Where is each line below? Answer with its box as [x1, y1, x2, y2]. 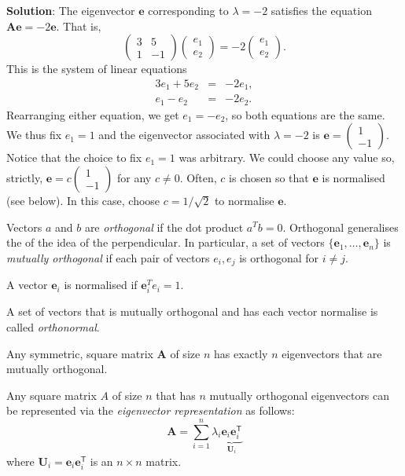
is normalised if [64, 276, 138, 293]
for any [117, 169, 152, 185]
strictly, [6, 169, 43, 185]
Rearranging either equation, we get [6, 106, 179, 123]
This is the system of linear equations [6, 60, 187, 77]
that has [156, 386, 196, 403]
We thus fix [6, 126, 62, 143]
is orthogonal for [239, 249, 319, 265]
